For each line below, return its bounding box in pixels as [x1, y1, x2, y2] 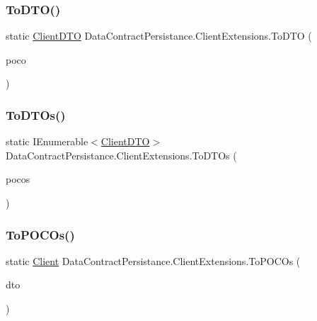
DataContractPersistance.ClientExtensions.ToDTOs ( [6, 147, 237, 162]
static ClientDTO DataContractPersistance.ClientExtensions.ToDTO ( [6, 28, 312, 43]
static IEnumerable [6, 134, 88, 149]
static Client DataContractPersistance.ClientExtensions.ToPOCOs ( [6, 253, 301, 268]
